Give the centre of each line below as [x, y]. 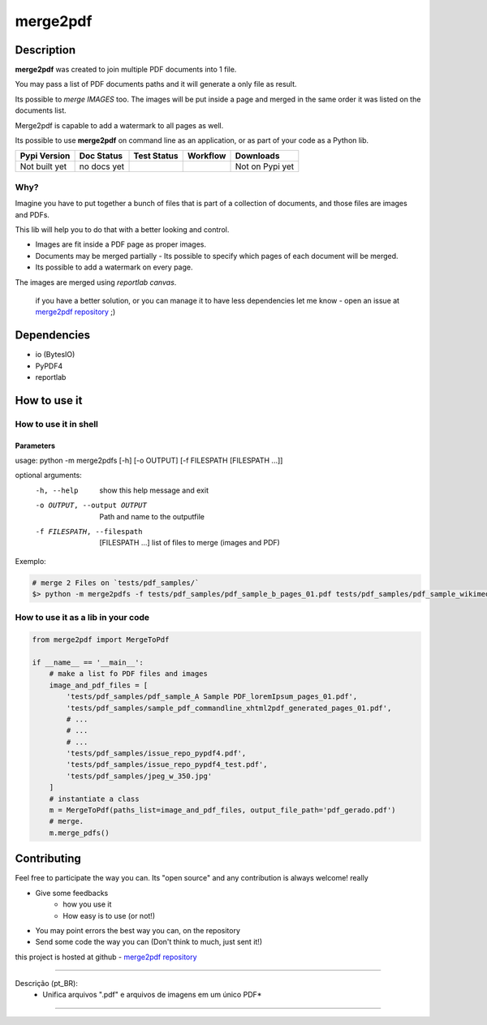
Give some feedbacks [72, 893]
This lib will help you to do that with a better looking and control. [122, 229]
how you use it [87, 904]
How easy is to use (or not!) [109, 915]
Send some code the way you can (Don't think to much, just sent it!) [149, 942]
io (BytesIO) [55, 355]
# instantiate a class [94, 799]
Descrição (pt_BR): [47, 984]
